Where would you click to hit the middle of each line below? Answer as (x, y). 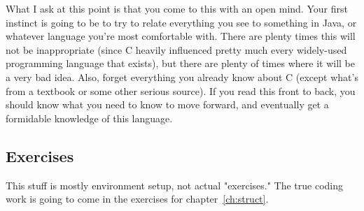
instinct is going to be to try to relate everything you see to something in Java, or (181, 22)
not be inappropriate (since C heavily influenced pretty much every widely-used (176, 49)
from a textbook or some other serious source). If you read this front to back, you (181, 90)
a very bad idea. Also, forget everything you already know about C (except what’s (182, 77)
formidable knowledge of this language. (89, 118)
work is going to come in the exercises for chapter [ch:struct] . (137, 199)
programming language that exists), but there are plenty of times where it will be (180, 63)
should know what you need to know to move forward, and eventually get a (167, 104)
